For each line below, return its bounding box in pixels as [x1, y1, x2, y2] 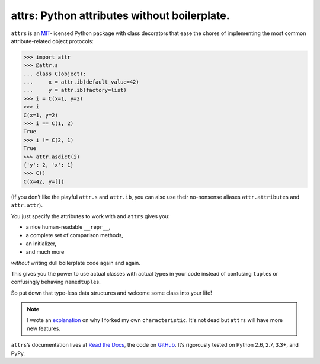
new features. [27, 325, 60, 332]
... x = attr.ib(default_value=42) [23, 79, 139, 85]
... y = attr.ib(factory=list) [23, 87, 127, 94]
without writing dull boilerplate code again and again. [11, 259, 140, 266]
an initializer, [25, 240, 56, 247]
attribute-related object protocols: [11, 37, 94, 44]
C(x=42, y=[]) [23, 178, 65, 185]
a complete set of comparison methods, [25, 232, 124, 239]
